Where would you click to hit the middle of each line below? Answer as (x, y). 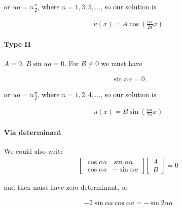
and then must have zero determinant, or (66, 187)
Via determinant (33, 132)
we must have (121, 63)
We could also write (34, 151)
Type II (18, 44)
